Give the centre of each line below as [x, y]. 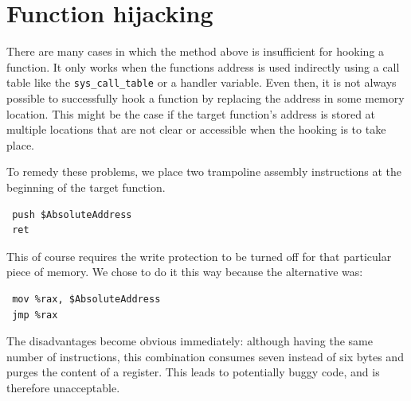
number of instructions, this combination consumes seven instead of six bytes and [205, 356]
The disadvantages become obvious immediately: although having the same [190, 341]
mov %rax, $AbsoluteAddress [86, 299]
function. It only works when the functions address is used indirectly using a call [203, 66]
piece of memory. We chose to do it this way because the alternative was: [185, 272]
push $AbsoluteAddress [72, 214]
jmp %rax [35, 315]
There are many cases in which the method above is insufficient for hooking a [196, 51]
